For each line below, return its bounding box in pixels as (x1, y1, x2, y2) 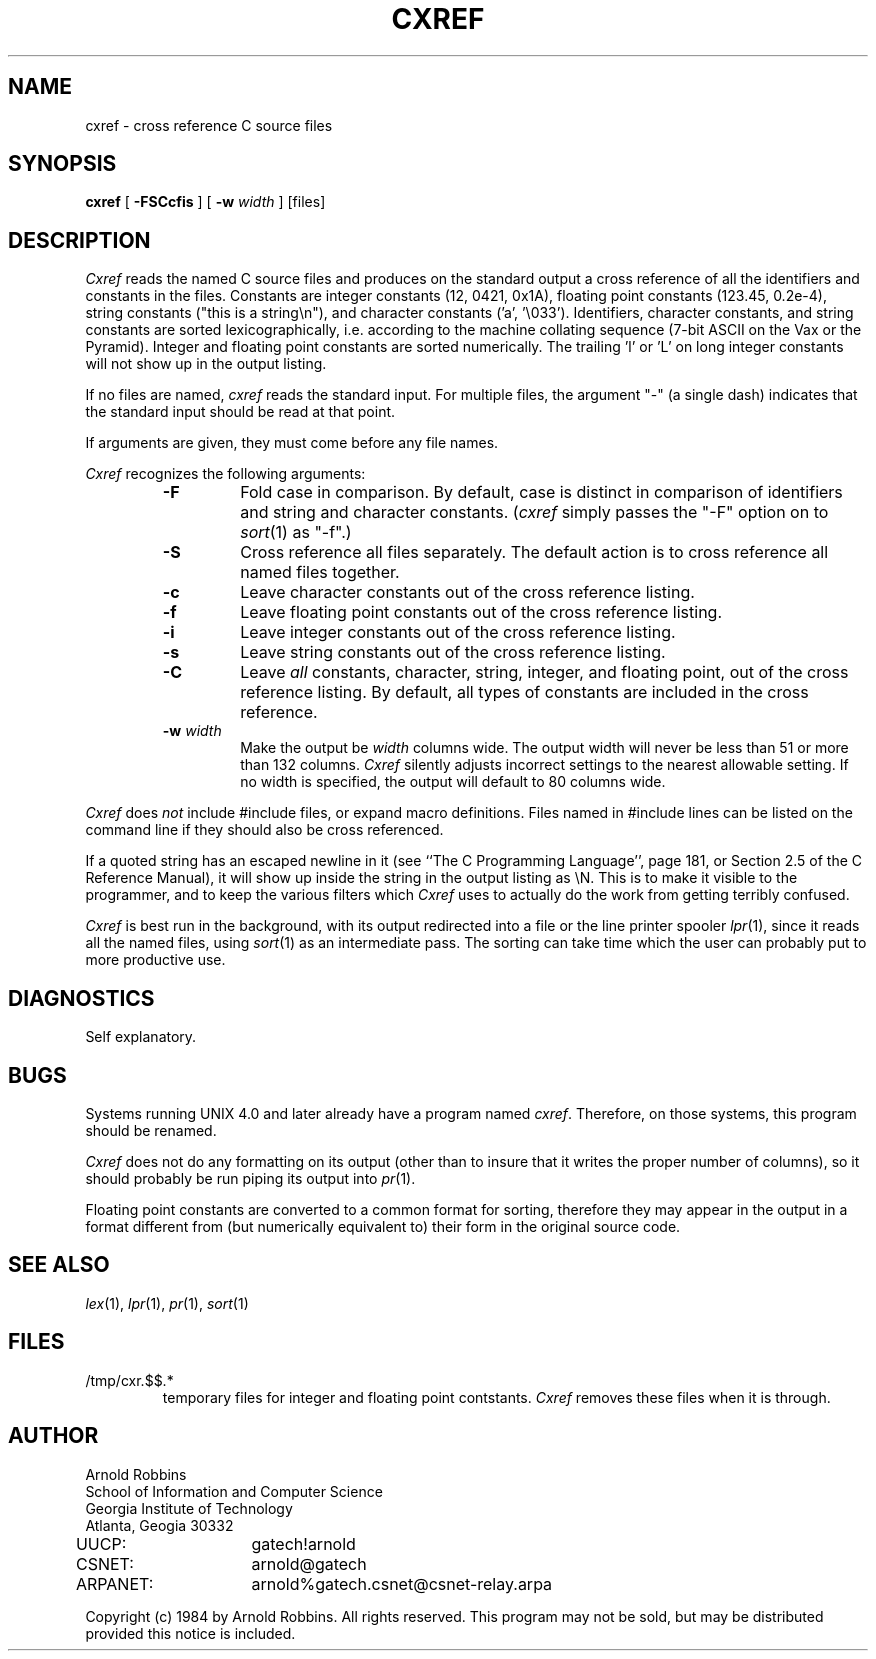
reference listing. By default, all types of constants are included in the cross (240, 682, 809, 703)
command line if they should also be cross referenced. (85, 821, 444, 839)
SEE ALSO (8, 1252, 110, 1278)
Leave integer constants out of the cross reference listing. (240, 622, 676, 643)
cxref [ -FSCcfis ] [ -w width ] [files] (85, 193, 326, 211)
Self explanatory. (85, 1028, 197, 1046)
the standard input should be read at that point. (85, 403, 396, 421)
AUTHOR (8, 1423, 99, 1449)
